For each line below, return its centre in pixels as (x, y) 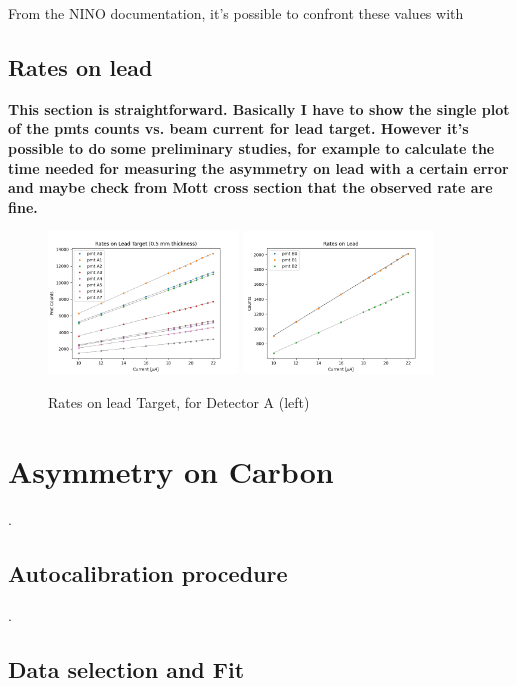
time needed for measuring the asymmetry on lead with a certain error (258, 167)
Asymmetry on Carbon (171, 470)
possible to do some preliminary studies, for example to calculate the (251, 147)
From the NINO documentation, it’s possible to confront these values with (236, 13)
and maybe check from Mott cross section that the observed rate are (250, 187)
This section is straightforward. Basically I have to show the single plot (259, 108)
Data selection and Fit (126, 668)
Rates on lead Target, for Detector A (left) (179, 402)
